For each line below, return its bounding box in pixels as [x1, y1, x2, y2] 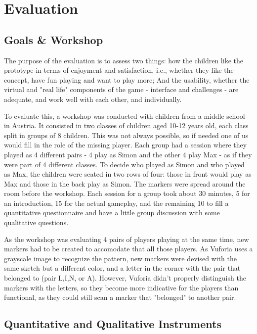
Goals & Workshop [4, 32, 103, 47]
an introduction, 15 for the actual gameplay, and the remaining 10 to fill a [4, 197, 229, 208]
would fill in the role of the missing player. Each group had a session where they [4, 140, 247, 150]
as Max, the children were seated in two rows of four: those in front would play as [4, 169, 252, 179]
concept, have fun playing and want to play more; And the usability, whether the [4, 74, 250, 85]
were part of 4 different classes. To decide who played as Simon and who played [4, 159, 245, 169]
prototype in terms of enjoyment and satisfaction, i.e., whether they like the [4, 65, 234, 75]
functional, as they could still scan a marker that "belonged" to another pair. [4, 292, 236, 302]
